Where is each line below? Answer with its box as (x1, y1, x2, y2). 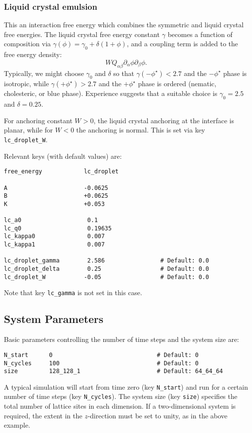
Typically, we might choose (4, 68, 84, 78)
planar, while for (4, 125, 53, 135)
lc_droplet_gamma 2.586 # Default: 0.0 (4, 257, 209, 264)
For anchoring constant (4, 115, 73, 125)
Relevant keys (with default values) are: (4, 151, 122, 161)
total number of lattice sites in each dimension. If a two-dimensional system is (4, 401, 236, 411)
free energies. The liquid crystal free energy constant (4, 29, 160, 39)
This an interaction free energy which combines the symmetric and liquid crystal (4, 19, 244, 30)
